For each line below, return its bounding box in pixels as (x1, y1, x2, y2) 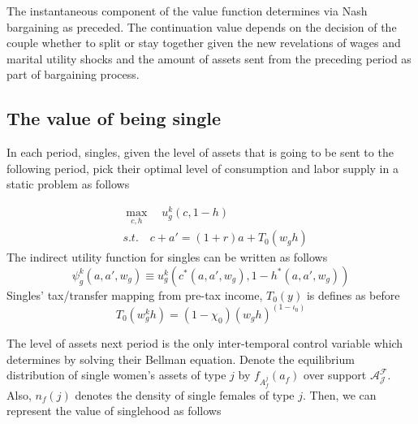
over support (304, 366, 367, 383)
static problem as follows (6, 175, 130, 193)
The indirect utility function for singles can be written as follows (6, 249, 328, 266)
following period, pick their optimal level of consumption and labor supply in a (6, 159, 399, 176)
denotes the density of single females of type (75, 386, 295, 403)
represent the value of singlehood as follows (6, 402, 222, 419)
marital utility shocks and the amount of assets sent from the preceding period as (6, 50, 412, 67)
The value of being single (6, 106, 222, 131)
